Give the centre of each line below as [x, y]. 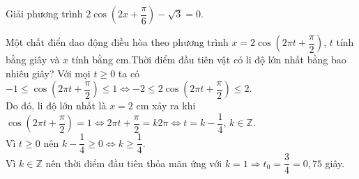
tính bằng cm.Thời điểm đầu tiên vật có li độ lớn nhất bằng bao [209, 59]
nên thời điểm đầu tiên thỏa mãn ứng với [134, 163]
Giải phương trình [44, 13]
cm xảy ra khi [166, 106]
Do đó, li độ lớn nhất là [56, 106]
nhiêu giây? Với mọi [48, 73]
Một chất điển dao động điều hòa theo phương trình [117, 42]
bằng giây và [33, 59]
